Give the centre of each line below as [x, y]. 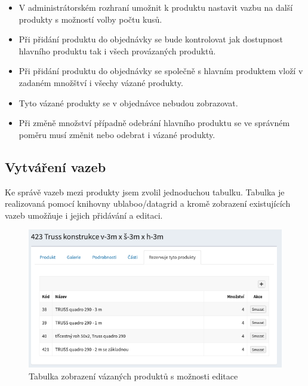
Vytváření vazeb [56, 166]
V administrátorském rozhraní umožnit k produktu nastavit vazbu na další [156, 7]
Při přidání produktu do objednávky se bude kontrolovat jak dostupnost [151, 39]
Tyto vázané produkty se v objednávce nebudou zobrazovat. [128, 102]
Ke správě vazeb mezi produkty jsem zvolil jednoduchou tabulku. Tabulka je [145, 192]
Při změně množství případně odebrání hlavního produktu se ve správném [154, 123]
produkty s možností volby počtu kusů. [90, 19]
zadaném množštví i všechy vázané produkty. [101, 82]
